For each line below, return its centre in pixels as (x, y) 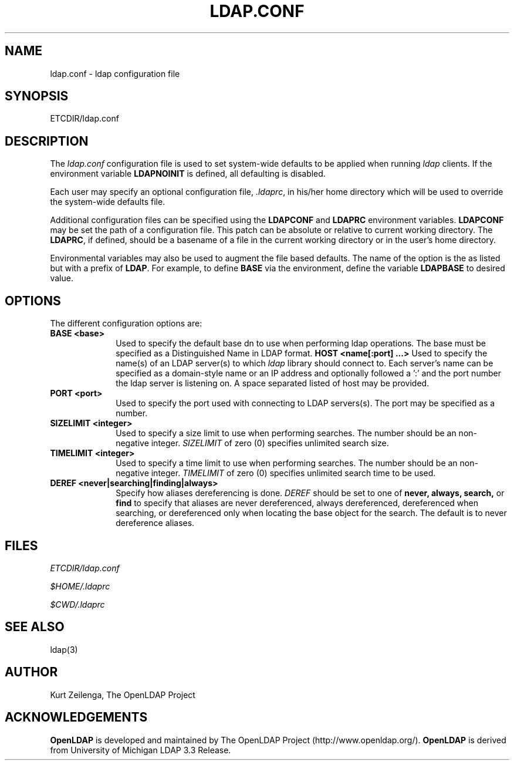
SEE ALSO (35, 627)
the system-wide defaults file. (108, 202)
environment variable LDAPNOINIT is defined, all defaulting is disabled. (188, 174)
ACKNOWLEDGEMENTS (76, 717)
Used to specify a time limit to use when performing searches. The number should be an (287, 463)
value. (62, 278)
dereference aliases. (155, 523)
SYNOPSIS (37, 96)
